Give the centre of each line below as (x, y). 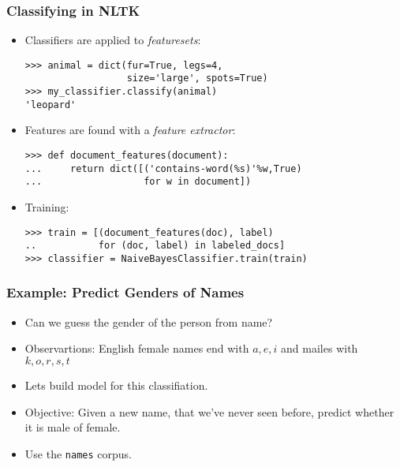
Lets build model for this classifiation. (116, 385)
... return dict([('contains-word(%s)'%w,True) (163, 168)
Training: (47, 207)
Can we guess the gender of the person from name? (149, 321)
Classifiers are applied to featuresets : (113, 40)
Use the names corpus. (78, 453)
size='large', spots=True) (197, 78)
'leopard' (50, 105)
